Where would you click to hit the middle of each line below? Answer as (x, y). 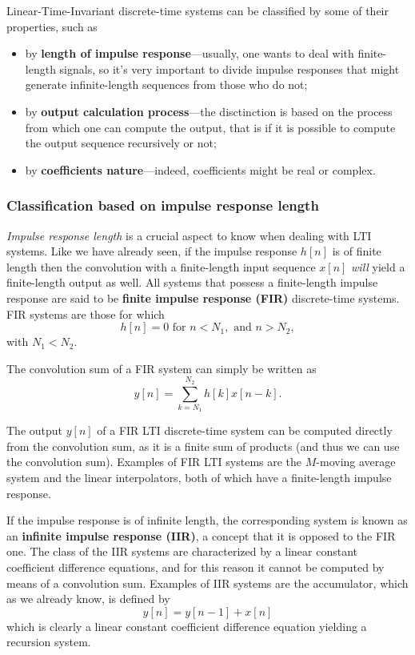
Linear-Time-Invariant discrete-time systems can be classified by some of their (198, 10)
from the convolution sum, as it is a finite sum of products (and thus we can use (203, 446)
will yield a (378, 266)
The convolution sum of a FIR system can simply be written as (162, 368)
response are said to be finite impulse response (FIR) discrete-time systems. (203, 297)
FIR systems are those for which (86, 313)
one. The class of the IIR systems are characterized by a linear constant (182, 551)
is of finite (357, 251)
